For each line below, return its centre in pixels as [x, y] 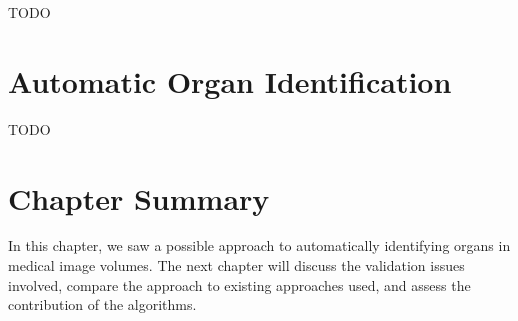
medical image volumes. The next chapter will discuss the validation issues [236, 265]
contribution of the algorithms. [102, 304]
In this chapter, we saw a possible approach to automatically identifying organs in [259, 245]
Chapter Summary [139, 197]
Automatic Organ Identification [230, 80]
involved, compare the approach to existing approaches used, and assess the [239, 284]
